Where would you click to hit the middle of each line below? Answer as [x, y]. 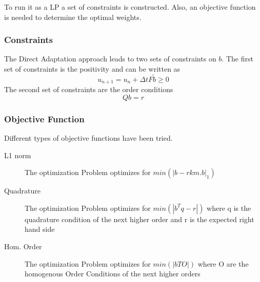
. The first [237, 59]
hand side [40, 229]
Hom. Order [23, 246]
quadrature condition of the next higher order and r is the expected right [139, 219]
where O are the [223, 263]
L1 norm [18, 155]
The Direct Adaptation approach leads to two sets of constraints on [110, 59]
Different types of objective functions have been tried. [88, 138]
